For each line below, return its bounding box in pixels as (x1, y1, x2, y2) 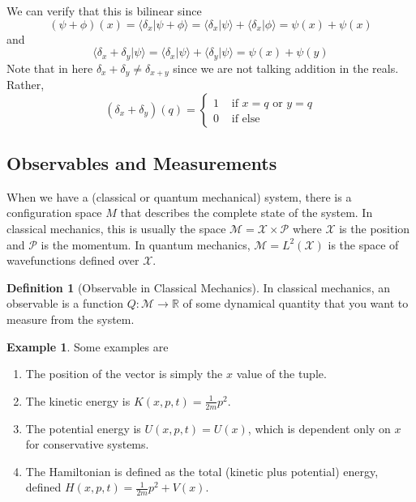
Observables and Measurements (6, 151, 277, 176)
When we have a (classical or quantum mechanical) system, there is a (6, 188, 352, 205)
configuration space (6, 204, 102, 221)
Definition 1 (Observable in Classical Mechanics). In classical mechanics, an (6, 279, 391, 296)
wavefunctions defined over (6, 252, 139, 269)
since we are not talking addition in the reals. (173, 59, 399, 76)
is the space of (328, 236, 399, 253)
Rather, (6, 76, 45, 93)
